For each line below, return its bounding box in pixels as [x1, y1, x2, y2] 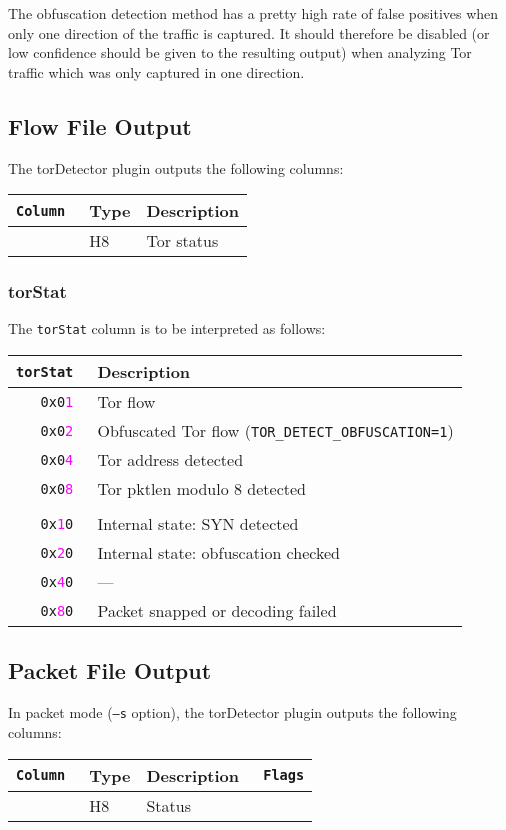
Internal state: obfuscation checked [97, 541, 340, 565]
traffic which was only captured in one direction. [8, 61, 305, 82]
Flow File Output [8, 110, 192, 141]
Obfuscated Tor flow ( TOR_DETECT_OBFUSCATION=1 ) [97, 419, 454, 443]
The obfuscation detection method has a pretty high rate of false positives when [8, 3, 499, 23]
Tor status [146, 229, 219, 253]
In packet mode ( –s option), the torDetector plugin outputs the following [8, 702, 457, 723]
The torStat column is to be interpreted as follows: [8, 318, 326, 339]
